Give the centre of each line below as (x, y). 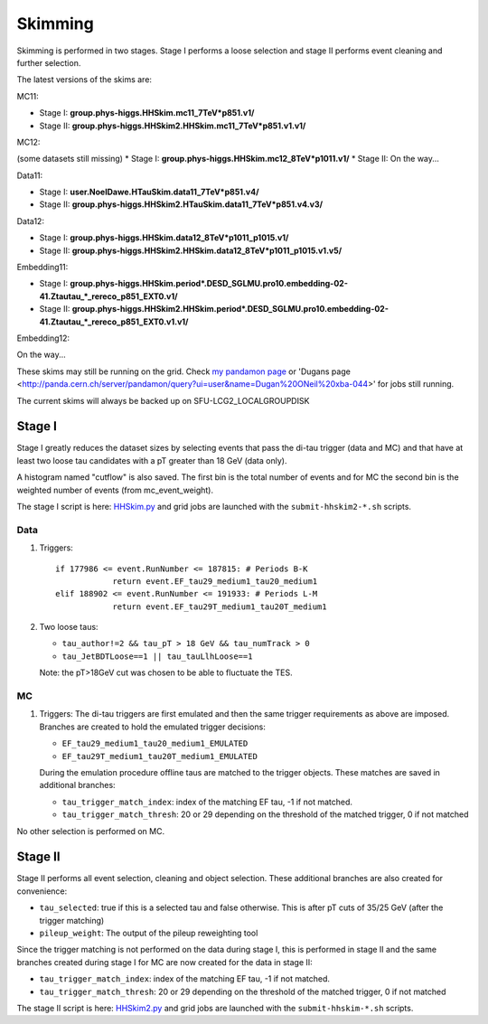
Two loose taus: (69, 627)
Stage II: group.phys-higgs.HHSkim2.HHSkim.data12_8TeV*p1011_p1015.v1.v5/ (191, 250)
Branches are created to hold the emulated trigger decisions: (152, 727)
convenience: (42, 891)
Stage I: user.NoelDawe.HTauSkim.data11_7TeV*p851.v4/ (149, 192)
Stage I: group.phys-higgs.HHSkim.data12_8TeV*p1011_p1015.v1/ (164, 238)
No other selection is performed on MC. (91, 831)
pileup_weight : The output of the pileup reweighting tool (149, 933)
